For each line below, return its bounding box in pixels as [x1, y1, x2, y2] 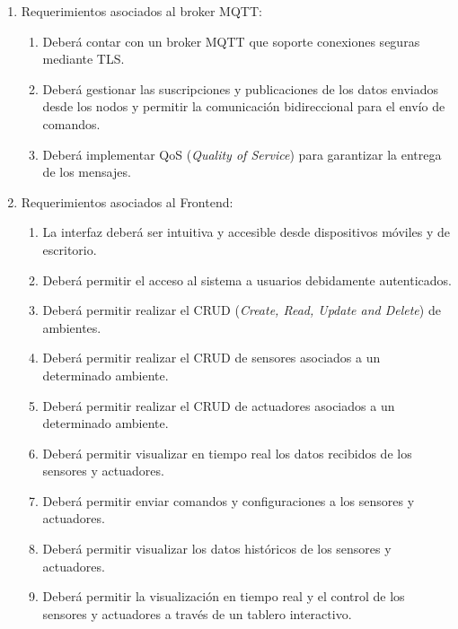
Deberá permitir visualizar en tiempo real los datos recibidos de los [42, 443, 412, 462]
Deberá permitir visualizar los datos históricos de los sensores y [42, 539, 392, 558]
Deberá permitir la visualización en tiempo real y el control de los [42, 587, 405, 606]
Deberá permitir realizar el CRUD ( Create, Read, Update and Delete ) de [42, 301, 441, 319]
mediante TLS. [42, 49, 125, 68]
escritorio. [42, 240, 97, 258]
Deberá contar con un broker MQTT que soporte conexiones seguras [42, 31, 420, 50]
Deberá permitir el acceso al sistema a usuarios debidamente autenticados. [42, 270, 452, 289]
